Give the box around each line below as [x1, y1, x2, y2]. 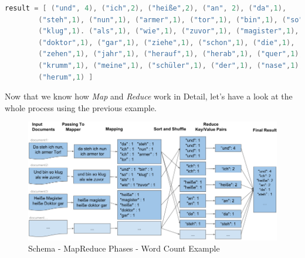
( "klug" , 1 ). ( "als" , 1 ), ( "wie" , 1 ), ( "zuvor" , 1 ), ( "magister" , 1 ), [38, 27, 299, 36]
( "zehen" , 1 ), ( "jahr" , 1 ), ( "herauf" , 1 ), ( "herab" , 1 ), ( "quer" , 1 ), [38, 50, 303, 59]
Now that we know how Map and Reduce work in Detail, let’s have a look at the [5, 90, 293, 102]
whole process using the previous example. [5, 101, 157, 113]
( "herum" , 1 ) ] [38, 73, 93, 81]
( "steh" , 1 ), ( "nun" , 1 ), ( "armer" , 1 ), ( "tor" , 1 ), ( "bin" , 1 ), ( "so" [38, 15, 303, 24]
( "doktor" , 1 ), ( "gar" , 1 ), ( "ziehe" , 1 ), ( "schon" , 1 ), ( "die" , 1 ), [38, 38, 295, 47]
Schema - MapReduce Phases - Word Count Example [28, 242, 220, 254]
